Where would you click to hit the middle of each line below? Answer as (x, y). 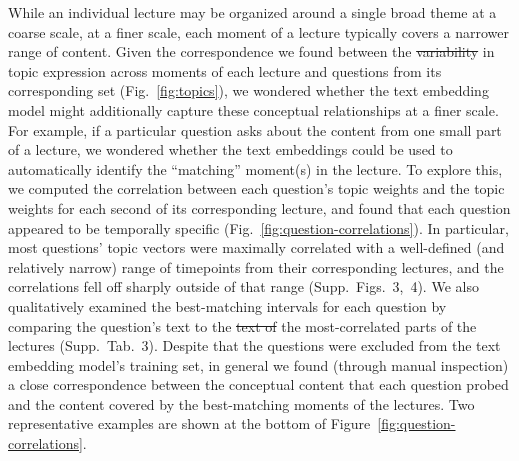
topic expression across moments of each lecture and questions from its (225, 70)
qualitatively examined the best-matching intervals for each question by (227, 305)
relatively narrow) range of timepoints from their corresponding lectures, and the (256, 266)
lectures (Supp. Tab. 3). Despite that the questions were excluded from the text (254, 345)
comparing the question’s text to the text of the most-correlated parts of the (242, 325)
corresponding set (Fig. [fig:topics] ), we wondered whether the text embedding (248, 90)
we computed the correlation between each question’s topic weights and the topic (256, 188)
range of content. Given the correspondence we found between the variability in (251, 51)
